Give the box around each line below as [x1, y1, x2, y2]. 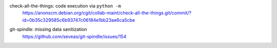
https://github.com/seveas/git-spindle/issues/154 [22, 33, 127, 39]
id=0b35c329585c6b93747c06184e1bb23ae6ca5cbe [22, 17, 135, 23]
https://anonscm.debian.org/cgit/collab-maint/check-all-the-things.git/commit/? [22, 10, 192, 16]
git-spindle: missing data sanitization [9, 26, 87, 32]
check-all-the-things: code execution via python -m [9, 3, 122, 9]
